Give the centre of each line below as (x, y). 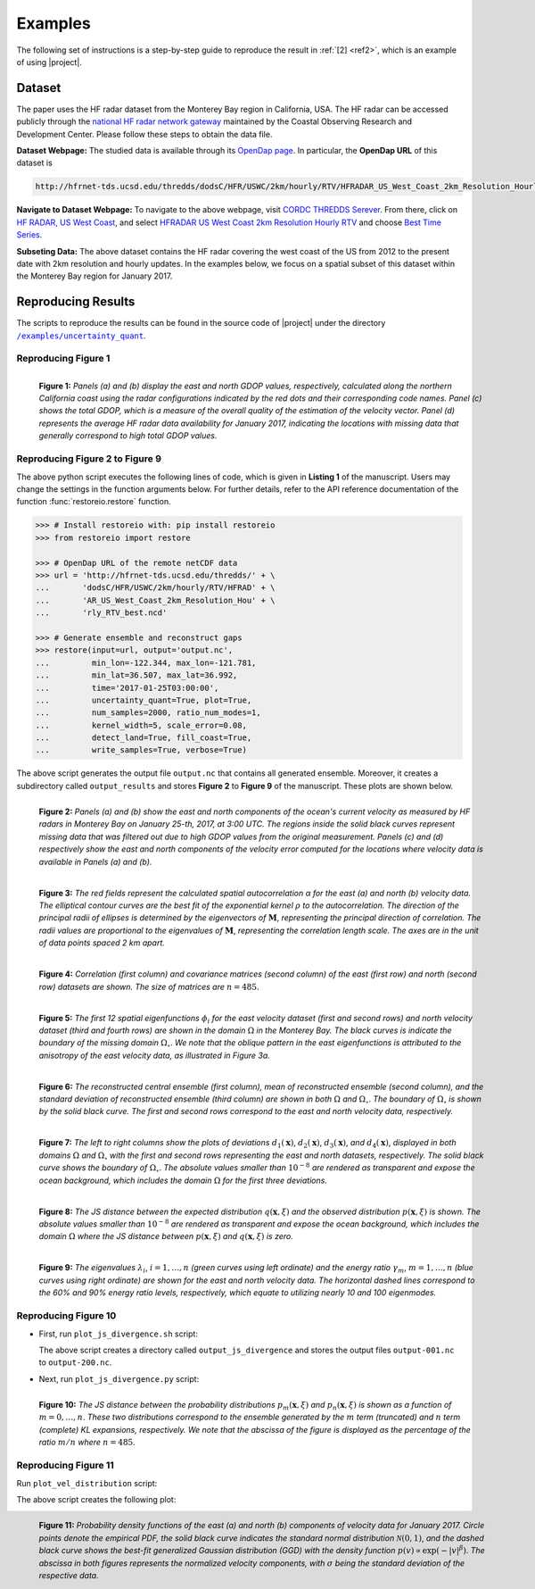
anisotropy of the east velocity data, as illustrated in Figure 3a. (155, 1055)
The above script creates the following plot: (96, 1500)
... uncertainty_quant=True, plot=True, (144, 700)
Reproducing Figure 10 (66, 1316)
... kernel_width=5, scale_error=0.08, (141, 725)
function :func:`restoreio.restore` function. (94, 502)
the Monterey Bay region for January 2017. (95, 276)
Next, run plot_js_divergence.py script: (119, 1378)
